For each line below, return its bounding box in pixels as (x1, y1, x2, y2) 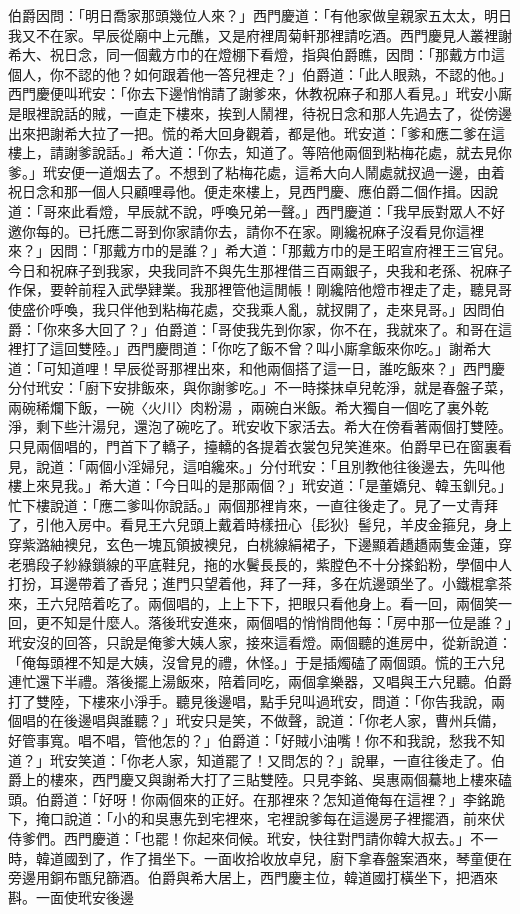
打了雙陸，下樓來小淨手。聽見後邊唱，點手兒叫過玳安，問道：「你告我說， (8, 690, 491, 711)
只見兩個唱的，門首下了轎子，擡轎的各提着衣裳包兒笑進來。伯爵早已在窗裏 (8, 436, 498, 457)
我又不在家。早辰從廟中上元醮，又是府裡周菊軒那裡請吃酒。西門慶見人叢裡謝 (8, 24, 512, 45)
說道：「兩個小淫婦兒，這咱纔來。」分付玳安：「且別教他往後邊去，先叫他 (35, 455, 505, 476)
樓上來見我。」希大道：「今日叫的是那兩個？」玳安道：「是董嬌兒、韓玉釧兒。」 (8, 475, 512, 496)
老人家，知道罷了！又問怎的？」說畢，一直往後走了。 (140, 749, 491, 770)
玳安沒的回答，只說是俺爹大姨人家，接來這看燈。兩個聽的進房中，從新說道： (8, 632, 512, 652)
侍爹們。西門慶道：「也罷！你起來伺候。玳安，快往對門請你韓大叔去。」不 (8, 827, 484, 848)
